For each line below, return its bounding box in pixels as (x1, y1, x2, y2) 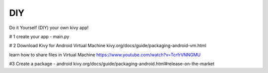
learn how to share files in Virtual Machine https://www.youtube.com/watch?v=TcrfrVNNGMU (9, 52, 201, 58)
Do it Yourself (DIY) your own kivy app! (9, 25, 89, 31)
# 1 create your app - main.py (9, 34, 69, 39)
